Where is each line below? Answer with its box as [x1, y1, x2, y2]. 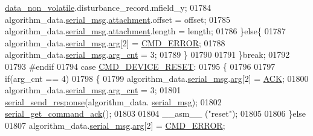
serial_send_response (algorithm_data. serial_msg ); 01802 [5, 95, 222, 108]
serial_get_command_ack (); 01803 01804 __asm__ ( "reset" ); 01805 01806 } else [5, 107, 306, 120]
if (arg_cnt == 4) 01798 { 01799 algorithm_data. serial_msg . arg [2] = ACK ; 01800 [5, 72, 309, 84]
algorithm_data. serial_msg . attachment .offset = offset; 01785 [5, 13, 230, 25]
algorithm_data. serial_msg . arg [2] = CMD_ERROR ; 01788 [5, 36, 225, 49]
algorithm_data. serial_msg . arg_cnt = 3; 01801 [5, 84, 181, 96]
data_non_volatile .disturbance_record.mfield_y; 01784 [5, 1, 211, 13]
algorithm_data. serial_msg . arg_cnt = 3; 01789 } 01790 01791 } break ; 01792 [5, 48, 290, 61]
